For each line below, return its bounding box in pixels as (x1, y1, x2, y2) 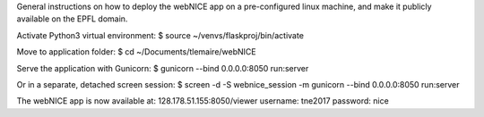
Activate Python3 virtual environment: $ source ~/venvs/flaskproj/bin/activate (16, 29, 305, 40)
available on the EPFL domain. (16, 13, 128, 24)
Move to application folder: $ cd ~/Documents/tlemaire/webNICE (16, 46, 256, 57)
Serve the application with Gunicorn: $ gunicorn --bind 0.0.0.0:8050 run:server (16, 63, 309, 73)
